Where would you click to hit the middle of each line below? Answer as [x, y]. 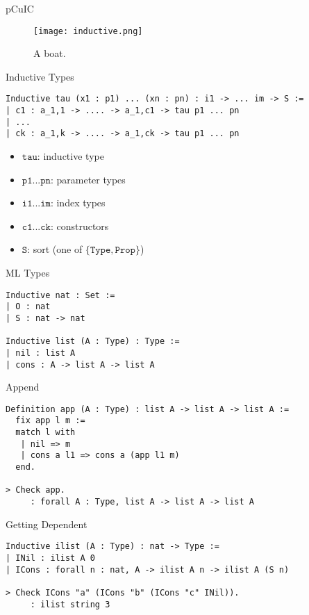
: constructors [80, 225]
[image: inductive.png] [88, 31]
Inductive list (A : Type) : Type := [93, 342]
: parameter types [88, 179]
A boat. [50, 53]
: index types [78, 203]
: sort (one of [55, 249]
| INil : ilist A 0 [50, 558]
